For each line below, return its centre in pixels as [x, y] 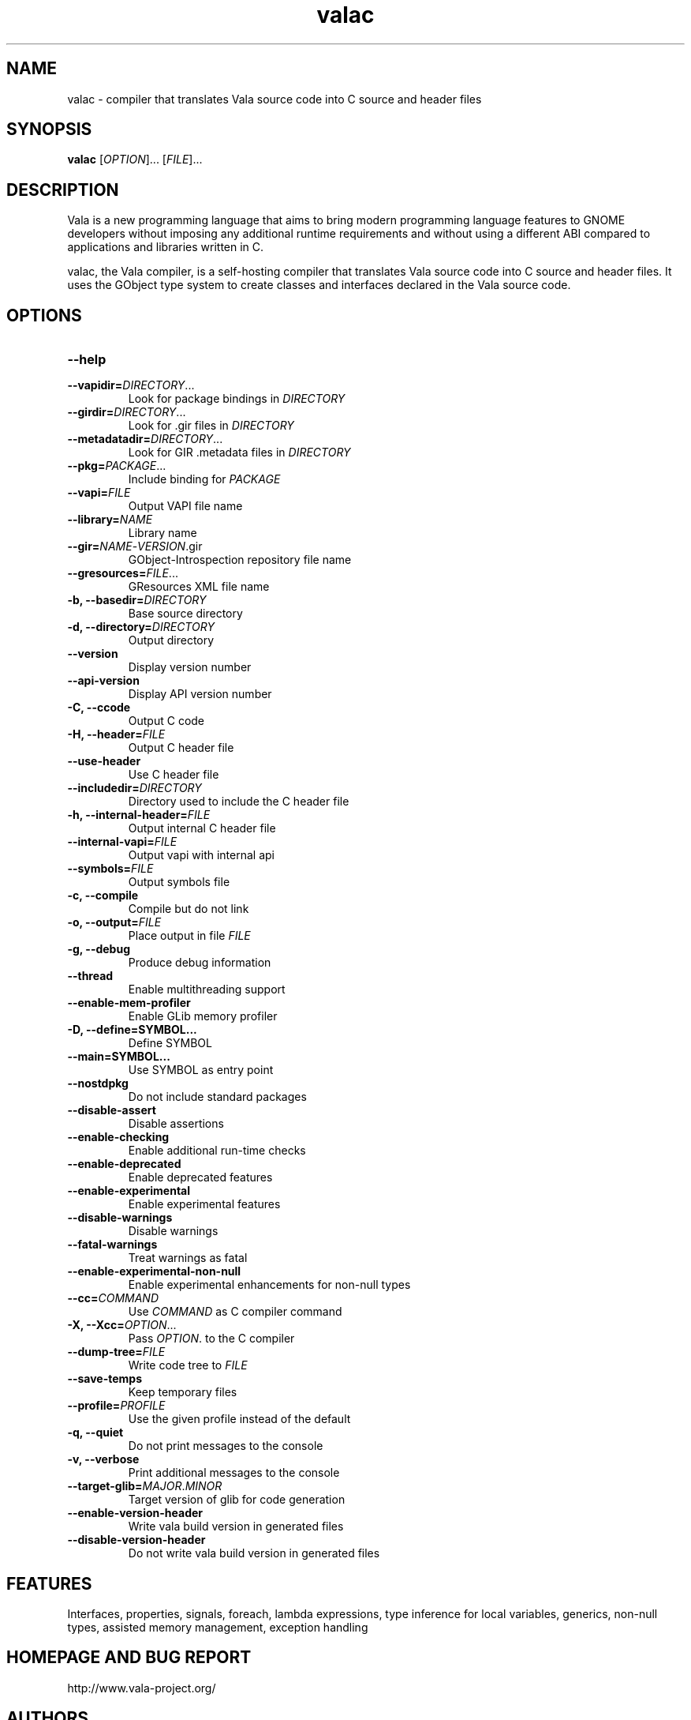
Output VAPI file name [185, 506]
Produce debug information [200, 963]
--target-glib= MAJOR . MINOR [145, 1486]
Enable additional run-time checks [217, 1151]
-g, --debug [99, 949]
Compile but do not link [189, 909]
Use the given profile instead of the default [239, 1419]
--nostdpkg [98, 1083]
